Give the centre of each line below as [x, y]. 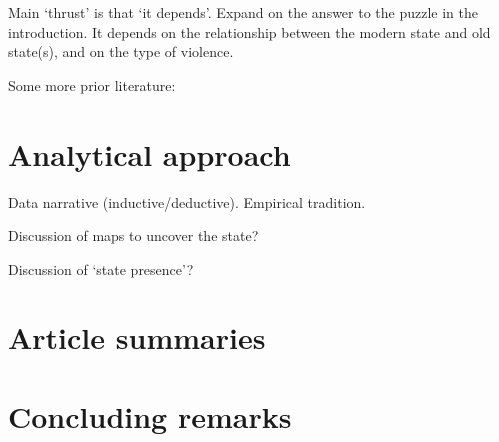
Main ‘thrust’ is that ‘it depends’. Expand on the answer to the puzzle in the [243, 12]
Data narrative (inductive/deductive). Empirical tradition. [187, 201]
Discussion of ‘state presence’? [101, 268]
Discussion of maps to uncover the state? [133, 235]
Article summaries [137, 337]
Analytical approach [149, 153]
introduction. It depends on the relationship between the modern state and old [249, 31]
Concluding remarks [150, 415]
